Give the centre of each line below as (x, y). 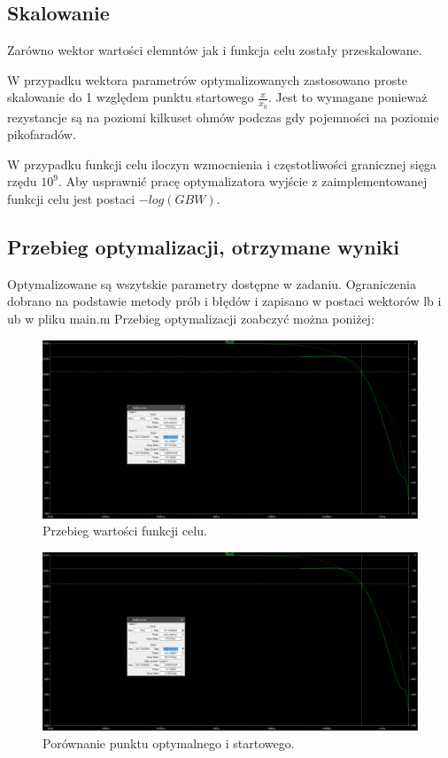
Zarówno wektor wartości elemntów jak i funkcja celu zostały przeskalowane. (215, 50)
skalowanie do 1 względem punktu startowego (131, 97)
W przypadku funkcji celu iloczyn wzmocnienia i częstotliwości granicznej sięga (222, 164)
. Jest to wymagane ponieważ (348, 97)
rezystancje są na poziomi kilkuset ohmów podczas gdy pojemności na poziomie (223, 117)
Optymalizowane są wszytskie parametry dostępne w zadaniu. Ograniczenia (212, 283)
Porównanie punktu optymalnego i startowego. (169, 742)
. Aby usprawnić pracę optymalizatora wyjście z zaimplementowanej (243, 181)
